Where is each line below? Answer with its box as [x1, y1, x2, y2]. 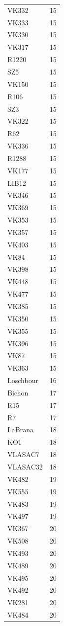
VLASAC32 [7, 461, 43, 471]
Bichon [7, 387, 29, 397]
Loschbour [7, 375, 38, 386]
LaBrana [7, 424, 33, 435]
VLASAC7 [7, 449, 39, 460]
